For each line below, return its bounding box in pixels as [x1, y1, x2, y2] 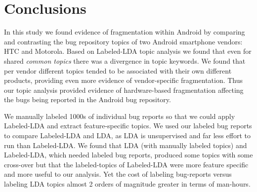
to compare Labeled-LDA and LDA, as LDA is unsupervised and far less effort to [4, 130, 251, 141]
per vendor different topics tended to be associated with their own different [4, 65, 232, 76]
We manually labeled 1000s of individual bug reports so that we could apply [4, 111, 235, 121]
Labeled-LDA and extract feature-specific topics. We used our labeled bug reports [4, 120, 252, 131]
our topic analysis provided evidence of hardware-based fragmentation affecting [4, 84, 244, 95]
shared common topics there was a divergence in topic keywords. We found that [4, 55, 246, 66]
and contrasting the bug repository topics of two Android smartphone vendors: [4, 36, 243, 46]
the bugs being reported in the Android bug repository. [4, 94, 171, 105]
